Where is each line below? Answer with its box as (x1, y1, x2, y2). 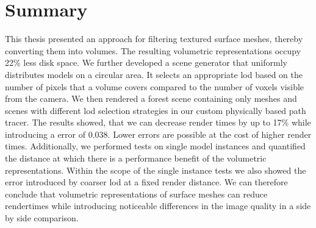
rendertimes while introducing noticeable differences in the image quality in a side (5, 199, 311, 212)
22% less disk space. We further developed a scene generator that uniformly (5, 56, 287, 69)
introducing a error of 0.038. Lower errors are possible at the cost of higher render (5, 127, 312, 140)
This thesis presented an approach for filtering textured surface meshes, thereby (5, 32, 303, 45)
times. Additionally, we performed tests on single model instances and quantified (5, 140, 306, 152)
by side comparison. (5, 212, 79, 224)
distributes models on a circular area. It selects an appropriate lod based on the (5, 68, 303, 80)
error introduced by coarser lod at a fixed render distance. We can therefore (5, 176, 288, 188)
